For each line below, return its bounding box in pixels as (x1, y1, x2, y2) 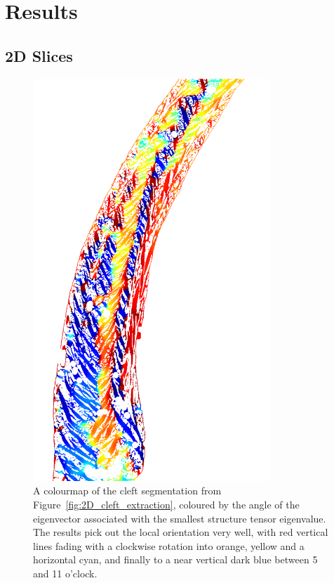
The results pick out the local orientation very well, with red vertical (33, 525, 328, 539)
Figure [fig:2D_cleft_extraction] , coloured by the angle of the (33, 496, 300, 511)
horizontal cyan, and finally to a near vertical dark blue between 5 (33, 552, 318, 567)
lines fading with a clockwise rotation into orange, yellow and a (33, 538, 305, 553)
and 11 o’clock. (33, 565, 98, 580)
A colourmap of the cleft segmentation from (33, 483, 222, 498)
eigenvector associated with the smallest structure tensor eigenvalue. (33, 511, 326, 525)
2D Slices (5, 44, 73, 66)
